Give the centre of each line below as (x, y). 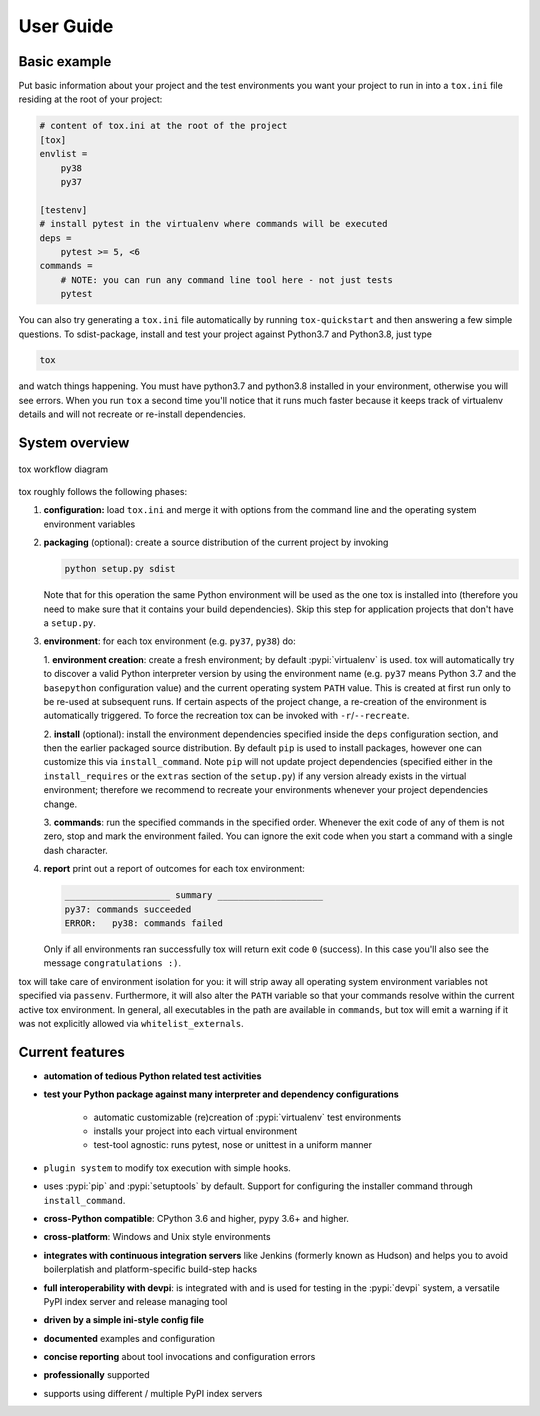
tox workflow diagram (63, 469)
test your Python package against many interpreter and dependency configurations (221, 1094)
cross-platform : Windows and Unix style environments (157, 1237)
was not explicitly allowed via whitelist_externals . (131, 1023)
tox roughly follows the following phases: (103, 492)
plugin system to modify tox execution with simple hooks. (167, 1167)
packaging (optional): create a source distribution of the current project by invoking (216, 542)
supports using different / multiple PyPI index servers (153, 1393)
